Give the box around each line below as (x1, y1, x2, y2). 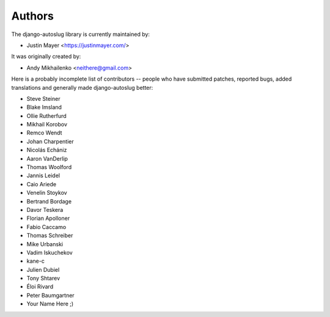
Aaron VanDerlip (26, 155, 68, 162)
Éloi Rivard (26, 283, 54, 290)
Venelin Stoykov (26, 189, 67, 197)
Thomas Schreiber (26, 232, 73, 239)
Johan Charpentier (26, 137, 74, 145)
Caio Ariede (26, 180, 57, 188)
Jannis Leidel (26, 172, 61, 180)
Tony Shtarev (26, 275, 61, 282)
